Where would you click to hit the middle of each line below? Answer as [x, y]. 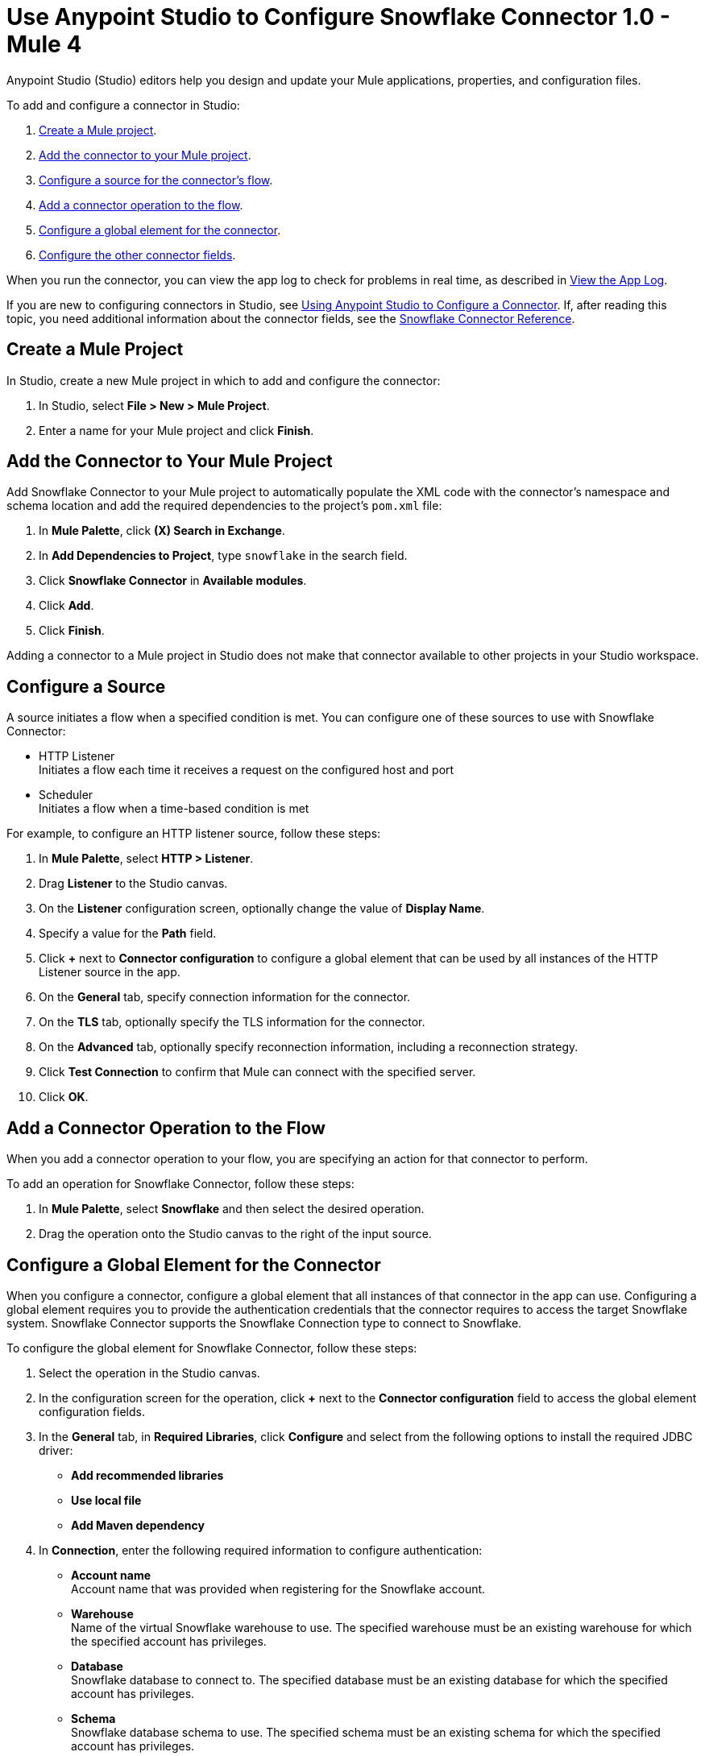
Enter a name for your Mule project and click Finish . [176, 430]
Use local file [106, 1500]
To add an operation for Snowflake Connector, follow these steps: [180, 1184]
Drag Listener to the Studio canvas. [133, 884]
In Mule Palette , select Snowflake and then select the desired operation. [232, 1209]
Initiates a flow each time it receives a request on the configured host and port [247, 770]
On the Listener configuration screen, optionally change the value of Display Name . [262, 909]
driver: [56, 1450]
